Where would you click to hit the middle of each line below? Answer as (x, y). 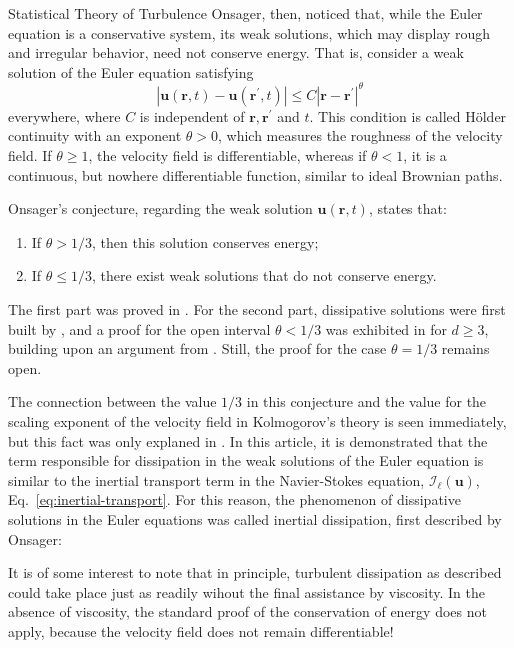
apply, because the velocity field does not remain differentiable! (201, 630)
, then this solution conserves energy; (205, 241)
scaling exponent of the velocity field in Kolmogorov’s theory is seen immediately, (257, 421)
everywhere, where (64, 115)
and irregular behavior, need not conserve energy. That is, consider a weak (236, 52)
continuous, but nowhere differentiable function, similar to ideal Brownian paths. (255, 174)
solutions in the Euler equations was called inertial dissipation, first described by (255, 518)
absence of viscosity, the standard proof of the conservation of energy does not (247, 611)
